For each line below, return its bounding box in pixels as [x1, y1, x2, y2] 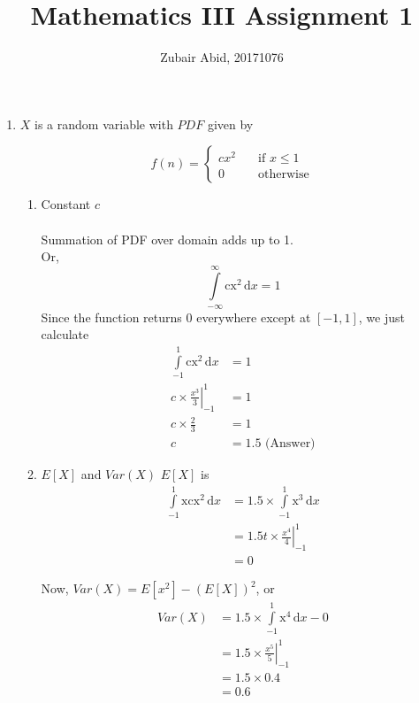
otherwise [258, 167, 309, 181]
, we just [358, 307, 405, 326]
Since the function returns [41, 307, 182, 326]
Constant [41, 195, 91, 213]
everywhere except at [196, 307, 311, 326]
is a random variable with [34, 114, 173, 133]
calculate [41, 325, 89, 344]
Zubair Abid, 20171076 [160, 48, 284, 66]
